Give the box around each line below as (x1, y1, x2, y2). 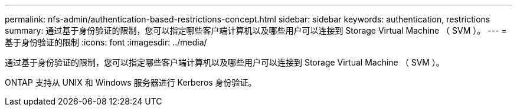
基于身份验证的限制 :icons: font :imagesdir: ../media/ (5, 37, 207, 47)
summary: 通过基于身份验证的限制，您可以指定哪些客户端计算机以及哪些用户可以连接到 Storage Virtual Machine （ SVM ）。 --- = (5, 25, 507, 35)
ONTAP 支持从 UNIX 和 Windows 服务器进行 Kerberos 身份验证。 (5, 77, 257, 87)
